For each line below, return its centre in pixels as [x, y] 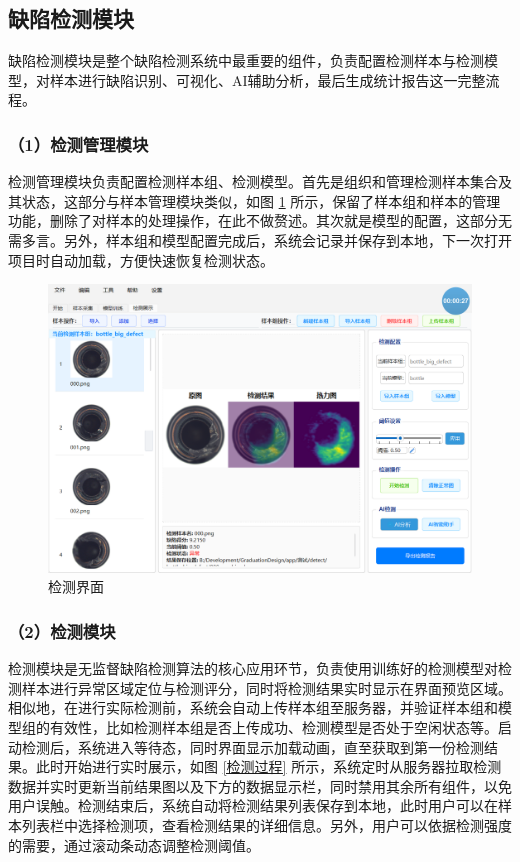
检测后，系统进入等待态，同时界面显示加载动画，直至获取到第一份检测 [252, 746]
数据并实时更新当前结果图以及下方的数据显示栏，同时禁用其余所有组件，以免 [260, 785]
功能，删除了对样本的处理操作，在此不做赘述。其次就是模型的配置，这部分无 [260, 220]
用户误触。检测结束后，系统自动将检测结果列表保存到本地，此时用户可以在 [253, 805]
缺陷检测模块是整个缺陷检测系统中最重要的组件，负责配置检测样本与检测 [246, 60]
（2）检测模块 [62, 630]
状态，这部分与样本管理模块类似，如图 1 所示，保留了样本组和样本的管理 [261, 200]
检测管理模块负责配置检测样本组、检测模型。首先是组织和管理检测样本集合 [253, 181]
